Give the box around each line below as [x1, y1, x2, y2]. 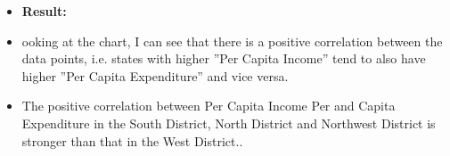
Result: [21, 2, 67, 20]
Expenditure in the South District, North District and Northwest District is [21, 113, 436, 132]
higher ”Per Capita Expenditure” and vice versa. [21, 66, 289, 85]
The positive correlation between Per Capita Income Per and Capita [21, 96, 396, 115]
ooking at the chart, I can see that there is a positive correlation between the [21, 31, 443, 50]
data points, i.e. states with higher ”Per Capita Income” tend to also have [21, 49, 426, 68]
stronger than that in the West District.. [21, 131, 243, 150]
